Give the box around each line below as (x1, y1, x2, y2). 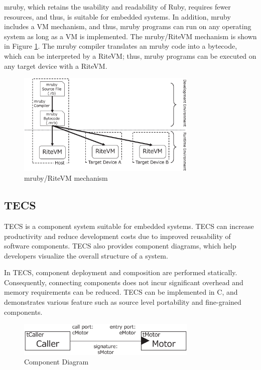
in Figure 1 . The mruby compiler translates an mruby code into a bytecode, (4, 41, 237, 51)
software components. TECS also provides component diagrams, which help (4, 240, 236, 251)
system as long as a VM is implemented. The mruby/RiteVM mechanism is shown (4, 31, 257, 41)
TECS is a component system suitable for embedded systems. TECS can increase (4, 220, 254, 231)
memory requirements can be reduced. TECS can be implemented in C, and (4, 287, 238, 297)
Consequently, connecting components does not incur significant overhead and (4, 277, 243, 287)
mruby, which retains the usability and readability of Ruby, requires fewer (4, 2, 231, 12)
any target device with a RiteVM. (4, 60, 107, 71)
